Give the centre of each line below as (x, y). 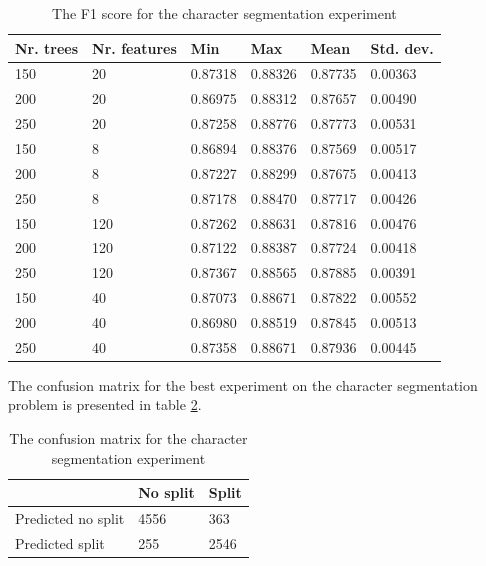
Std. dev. (402, 47)
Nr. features (134, 47)
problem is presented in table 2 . (105, 404)
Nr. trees (47, 47)
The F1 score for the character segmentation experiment (224, 13)
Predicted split (60, 542)
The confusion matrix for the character (128, 438)
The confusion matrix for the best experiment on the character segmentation (243, 384)
